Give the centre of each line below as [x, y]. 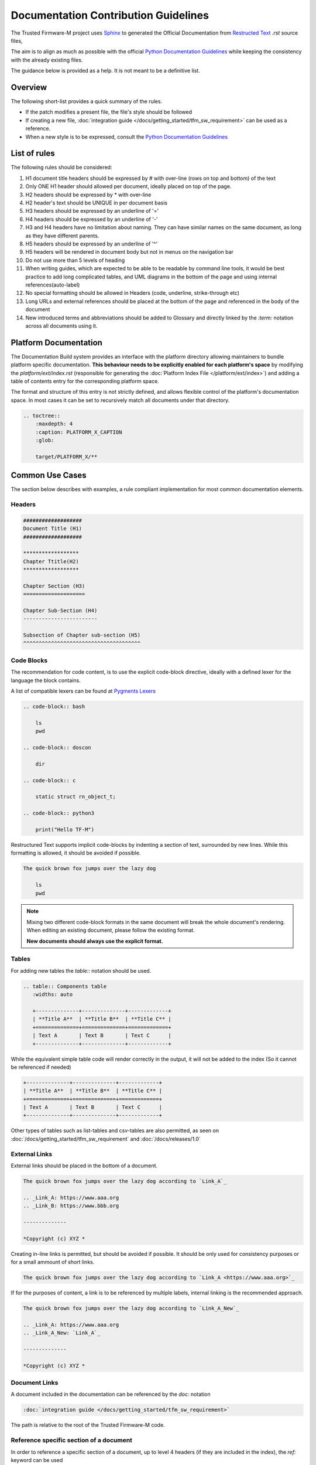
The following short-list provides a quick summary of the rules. [87, 101]
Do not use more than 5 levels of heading [75, 260]
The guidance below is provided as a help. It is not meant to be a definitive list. [105, 71]
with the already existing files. [47, 60]
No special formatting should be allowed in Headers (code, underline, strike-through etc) [133, 293]
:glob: [45, 440]
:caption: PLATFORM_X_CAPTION [79, 432]
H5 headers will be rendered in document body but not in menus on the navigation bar [130, 252]
